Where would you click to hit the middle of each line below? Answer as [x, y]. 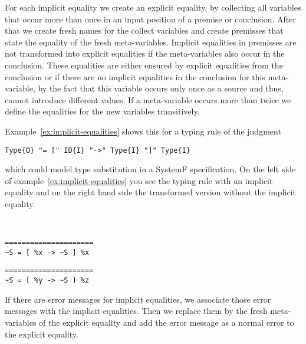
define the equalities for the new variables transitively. [102, 111]
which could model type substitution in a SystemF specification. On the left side [150, 169]
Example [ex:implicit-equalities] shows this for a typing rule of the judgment [143, 131]
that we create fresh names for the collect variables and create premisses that [144, 30]
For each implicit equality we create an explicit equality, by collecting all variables [153, 7]
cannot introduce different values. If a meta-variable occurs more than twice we [148, 99]
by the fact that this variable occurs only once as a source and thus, [161, 88]
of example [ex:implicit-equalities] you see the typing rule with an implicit [139, 180]
